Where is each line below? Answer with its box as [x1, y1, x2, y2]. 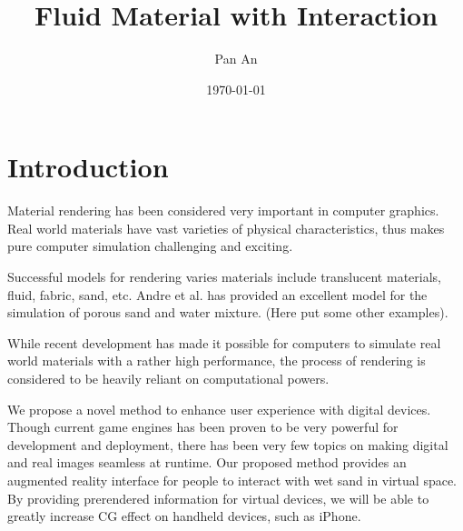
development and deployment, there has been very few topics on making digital [7, 435, 448, 454]
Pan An [214, 49, 258, 68]
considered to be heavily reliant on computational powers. [7, 369, 330, 387]
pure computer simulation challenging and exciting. [7, 236, 293, 255]
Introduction [7, 148, 169, 185]
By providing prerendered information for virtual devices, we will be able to [7, 488, 429, 507]
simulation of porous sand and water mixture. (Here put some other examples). [7, 303, 448, 322]
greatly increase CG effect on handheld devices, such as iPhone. [7, 506, 361, 526]
